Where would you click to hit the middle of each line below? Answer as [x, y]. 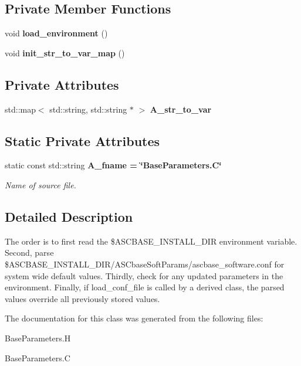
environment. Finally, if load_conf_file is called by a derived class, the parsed [145, 287]
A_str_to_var [181, 109]
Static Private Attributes [82, 140]
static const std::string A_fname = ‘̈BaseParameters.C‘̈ [113, 165]
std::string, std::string [88, 109]
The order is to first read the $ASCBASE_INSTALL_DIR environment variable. [151, 241]
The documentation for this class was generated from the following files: [134, 318]
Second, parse [29, 253]
